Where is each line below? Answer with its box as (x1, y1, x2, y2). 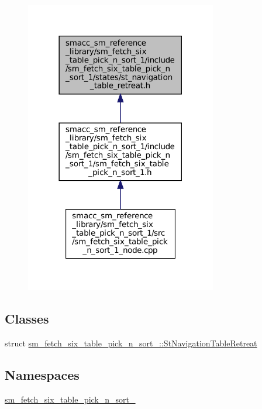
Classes (5, 310, 49, 328)
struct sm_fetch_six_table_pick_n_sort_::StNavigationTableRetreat (5, 336, 257, 349)
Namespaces (5, 365, 80, 383)
